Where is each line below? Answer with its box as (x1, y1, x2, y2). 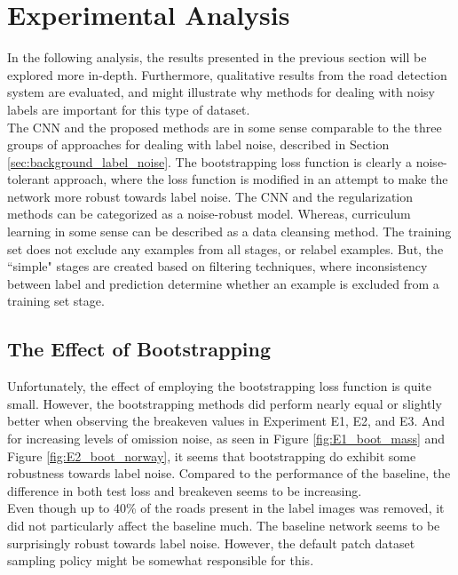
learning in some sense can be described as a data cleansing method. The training (7, 222, 452, 241)
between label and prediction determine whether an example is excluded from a (7, 274, 439, 292)
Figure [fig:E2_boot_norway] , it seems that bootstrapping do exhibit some (7, 446, 416, 465)
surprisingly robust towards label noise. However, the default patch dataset (7, 533, 415, 552)
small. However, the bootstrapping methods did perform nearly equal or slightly (7, 394, 442, 412)
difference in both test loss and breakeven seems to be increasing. (7, 481, 362, 499)
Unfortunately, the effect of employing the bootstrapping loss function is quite (7, 377, 431, 395)
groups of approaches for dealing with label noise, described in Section (7, 135, 390, 154)
